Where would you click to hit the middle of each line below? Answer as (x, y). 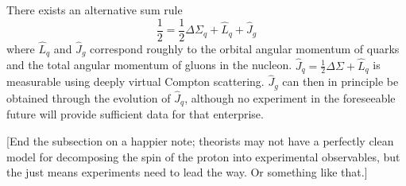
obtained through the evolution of (89, 97)
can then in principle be (340, 81)
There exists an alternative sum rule (95, 10)
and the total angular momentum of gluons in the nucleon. (149, 65)
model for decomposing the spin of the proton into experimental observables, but (203, 156)
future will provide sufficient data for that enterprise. (135, 114)
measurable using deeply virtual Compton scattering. (135, 81)
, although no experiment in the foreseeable (290, 97)
